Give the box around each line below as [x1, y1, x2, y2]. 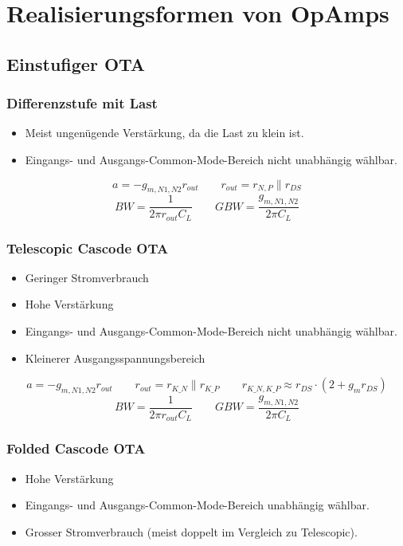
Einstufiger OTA [6, 51, 146, 76]
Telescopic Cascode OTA [6, 238, 169, 257]
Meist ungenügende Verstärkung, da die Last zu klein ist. [25, 124, 304, 141]
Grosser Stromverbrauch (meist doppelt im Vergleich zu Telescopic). [25, 523, 358, 540]
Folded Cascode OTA [6, 438, 146, 458]
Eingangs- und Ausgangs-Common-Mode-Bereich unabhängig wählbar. [25, 497, 370, 513]
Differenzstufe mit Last [6, 93, 158, 113]
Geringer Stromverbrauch [25, 269, 149, 285]
